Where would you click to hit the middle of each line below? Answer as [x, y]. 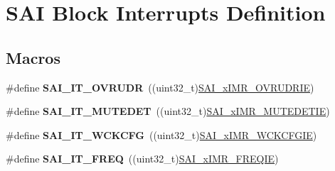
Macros [33, 57]
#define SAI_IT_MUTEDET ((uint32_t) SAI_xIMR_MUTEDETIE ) [168, 111]
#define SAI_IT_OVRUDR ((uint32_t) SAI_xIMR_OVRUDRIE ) [160, 87]
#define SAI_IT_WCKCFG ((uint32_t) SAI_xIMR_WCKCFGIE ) [161, 134]
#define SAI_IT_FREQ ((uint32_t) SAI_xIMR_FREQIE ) [142, 159]
